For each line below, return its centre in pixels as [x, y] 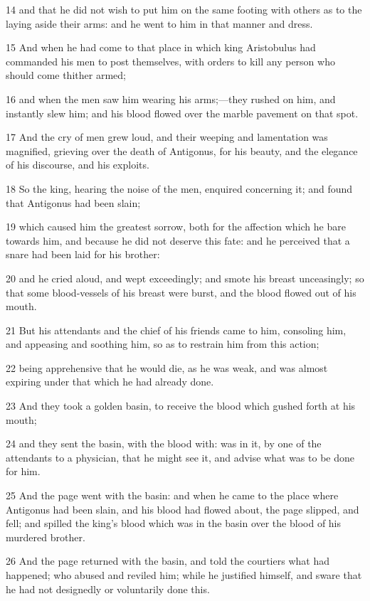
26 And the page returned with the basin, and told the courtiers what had [168, 561]
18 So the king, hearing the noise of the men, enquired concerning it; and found [179, 188]
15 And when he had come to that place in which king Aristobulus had [161, 47]
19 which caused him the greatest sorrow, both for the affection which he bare [176, 227]
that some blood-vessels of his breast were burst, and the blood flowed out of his [181, 292]
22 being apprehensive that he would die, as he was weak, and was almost [167, 367]
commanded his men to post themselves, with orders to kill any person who [170, 61]
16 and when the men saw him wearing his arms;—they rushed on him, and [171, 99]
